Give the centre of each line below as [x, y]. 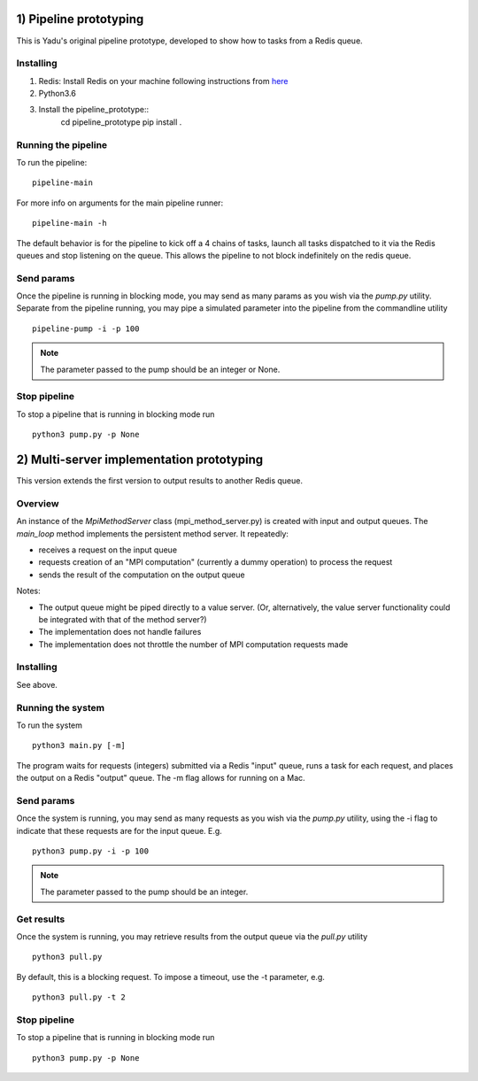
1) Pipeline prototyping [80, 19]
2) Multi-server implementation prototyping [140, 459]
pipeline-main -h [69, 223]
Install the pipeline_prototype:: [94, 110]
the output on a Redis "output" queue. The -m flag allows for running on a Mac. [161, 778]
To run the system [50, 725]
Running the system [61, 707]
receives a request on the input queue [108, 550]
